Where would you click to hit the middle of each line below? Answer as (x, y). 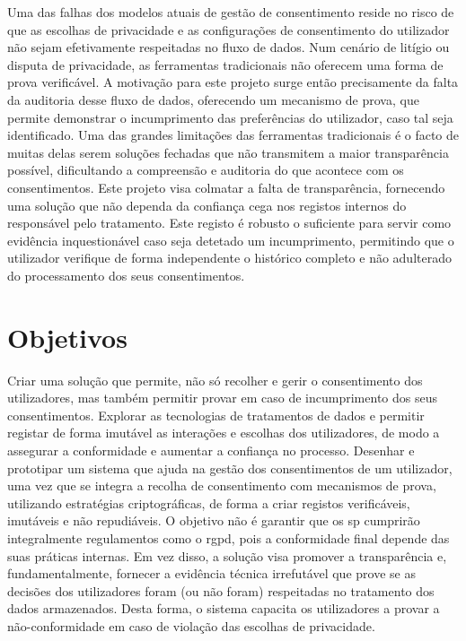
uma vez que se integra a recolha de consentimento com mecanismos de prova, (222, 485)
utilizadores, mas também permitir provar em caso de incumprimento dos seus (222, 398)
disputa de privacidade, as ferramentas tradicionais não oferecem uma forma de (225, 64)
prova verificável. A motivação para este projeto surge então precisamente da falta (233, 82)
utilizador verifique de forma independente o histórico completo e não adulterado (229, 258)
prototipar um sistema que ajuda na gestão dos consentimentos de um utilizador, (230, 468)
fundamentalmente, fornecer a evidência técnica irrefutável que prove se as (211, 573)
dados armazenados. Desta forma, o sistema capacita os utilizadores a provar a (224, 608)
